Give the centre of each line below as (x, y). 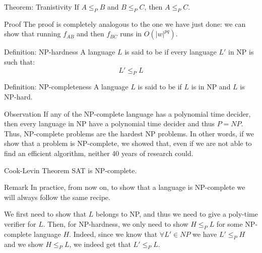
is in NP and (211, 87)
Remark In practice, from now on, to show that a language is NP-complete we (125, 187)
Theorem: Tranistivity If (42, 7)
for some (230, 223)
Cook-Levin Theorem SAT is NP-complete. (71, 170)
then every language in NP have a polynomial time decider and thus (110, 123)
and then (90, 34)
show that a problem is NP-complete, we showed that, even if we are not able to (128, 143)
